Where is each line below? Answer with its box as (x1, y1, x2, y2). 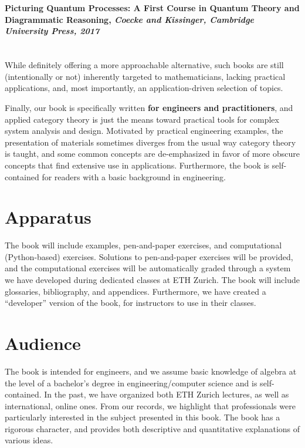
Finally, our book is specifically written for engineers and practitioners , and (5, 101, 293, 113)
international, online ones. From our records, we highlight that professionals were (5, 399, 296, 412)
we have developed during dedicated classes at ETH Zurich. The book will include (5, 274, 300, 286)
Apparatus (5, 205, 91, 229)
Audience (5, 331, 81, 355)
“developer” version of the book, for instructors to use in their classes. (5, 297, 256, 309)
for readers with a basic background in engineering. (42, 170, 226, 183)
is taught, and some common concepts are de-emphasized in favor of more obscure (5, 147, 300, 160)
